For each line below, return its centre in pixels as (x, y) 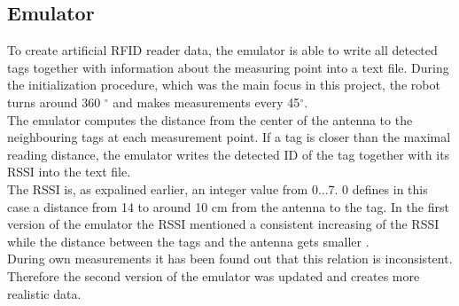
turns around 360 (54, 102)
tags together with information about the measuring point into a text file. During (228, 67)
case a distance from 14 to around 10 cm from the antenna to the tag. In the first (228, 206)
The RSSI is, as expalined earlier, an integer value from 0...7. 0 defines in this (218, 188)
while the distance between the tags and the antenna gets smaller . (188, 241)
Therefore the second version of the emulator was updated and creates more (214, 275)
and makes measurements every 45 (206, 102)
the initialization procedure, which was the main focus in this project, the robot (224, 85)
